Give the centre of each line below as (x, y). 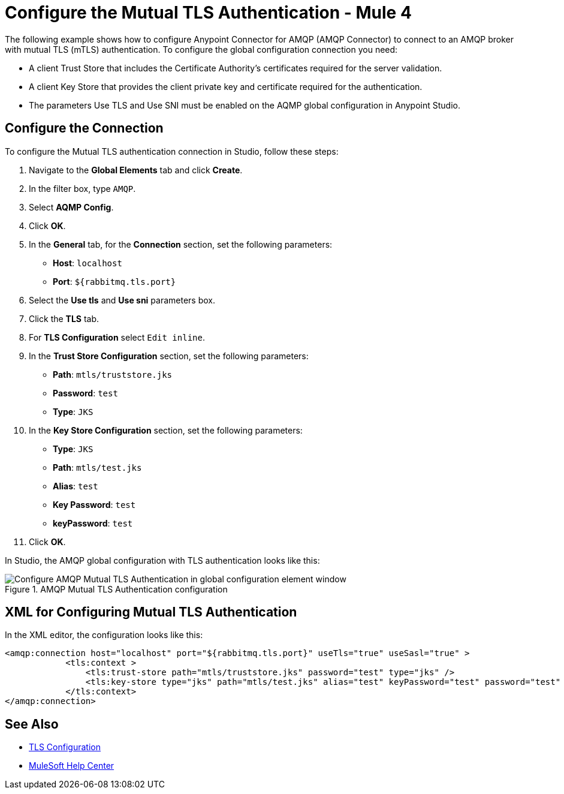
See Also (32, 724)
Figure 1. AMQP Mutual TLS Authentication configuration (116, 589)
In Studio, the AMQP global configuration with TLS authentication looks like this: (162, 560)
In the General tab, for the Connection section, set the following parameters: (181, 244)
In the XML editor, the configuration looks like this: (104, 635)
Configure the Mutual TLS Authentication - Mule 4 (208, 13)
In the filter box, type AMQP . (82, 188)
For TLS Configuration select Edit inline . (117, 337)
